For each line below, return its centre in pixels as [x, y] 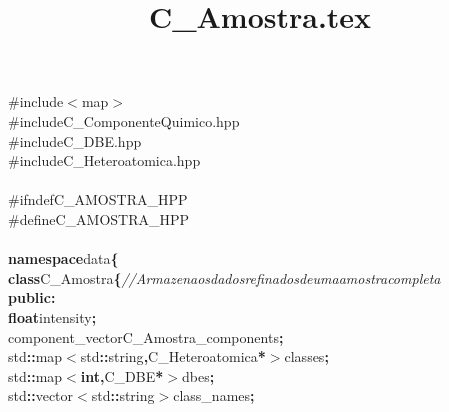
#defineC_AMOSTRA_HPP [99, 218]
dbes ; [198, 375]
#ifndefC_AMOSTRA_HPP [98, 199]
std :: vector [41, 395]
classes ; [306, 356]
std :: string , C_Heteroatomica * [173, 356]
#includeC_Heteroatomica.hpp [104, 160]
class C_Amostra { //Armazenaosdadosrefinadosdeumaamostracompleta [224, 277]
